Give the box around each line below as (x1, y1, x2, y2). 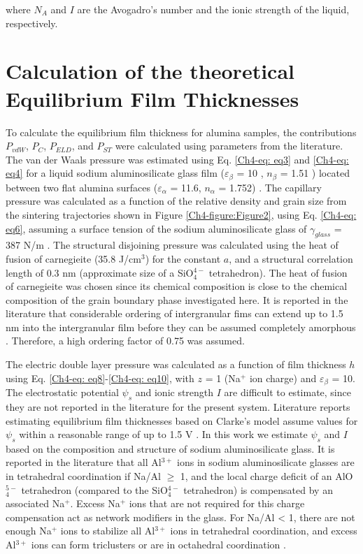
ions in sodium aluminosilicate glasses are (177, 455, 355, 469)
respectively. (6, 15, 58, 30)
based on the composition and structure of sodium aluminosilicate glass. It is (6, 441, 335, 455)
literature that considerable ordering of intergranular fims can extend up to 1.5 (6, 306, 343, 321)
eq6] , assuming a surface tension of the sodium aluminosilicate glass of (6, 221, 307, 235)
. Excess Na (70, 496, 120, 511)
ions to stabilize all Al (60, 523, 155, 538)
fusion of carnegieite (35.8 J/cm (6, 251, 141, 265)
